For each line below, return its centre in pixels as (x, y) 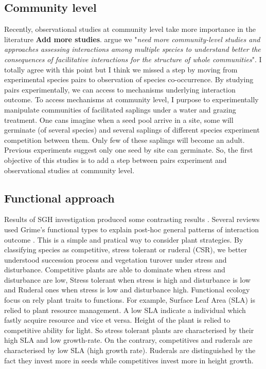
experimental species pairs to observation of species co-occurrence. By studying (129, 79)
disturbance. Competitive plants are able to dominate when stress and (115, 270)
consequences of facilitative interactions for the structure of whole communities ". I (133, 59)
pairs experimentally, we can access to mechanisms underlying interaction (120, 89)
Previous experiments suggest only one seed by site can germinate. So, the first (129, 150)
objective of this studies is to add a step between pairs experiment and (116, 160)
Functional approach (59, 198)
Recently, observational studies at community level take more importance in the (130, 29)
